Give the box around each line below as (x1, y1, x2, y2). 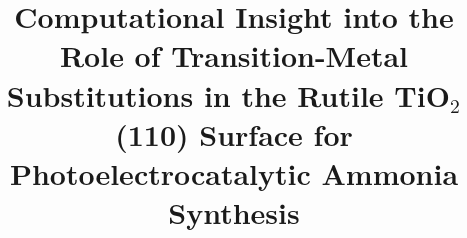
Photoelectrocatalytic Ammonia (9, 152, 459, 193)
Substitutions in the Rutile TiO (6, 74, 450, 115)
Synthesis (168, 192, 300, 233)
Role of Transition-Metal (59, 35, 409, 76)
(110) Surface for (115, 113, 353, 154)
